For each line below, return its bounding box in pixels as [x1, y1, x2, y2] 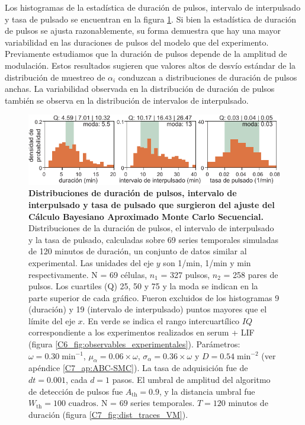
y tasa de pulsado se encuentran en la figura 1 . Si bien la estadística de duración [5, 12, 297, 25]
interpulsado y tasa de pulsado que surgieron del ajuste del [28, 198, 275, 210]
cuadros [68, 400, 97, 408]
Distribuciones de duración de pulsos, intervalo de [28, 187, 237, 199]
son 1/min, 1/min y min [163, 256, 251, 269]
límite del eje [28, 314, 75, 327]
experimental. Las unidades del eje [28, 256, 154, 269]
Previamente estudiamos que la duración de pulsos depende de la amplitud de [5, 47, 287, 60]
